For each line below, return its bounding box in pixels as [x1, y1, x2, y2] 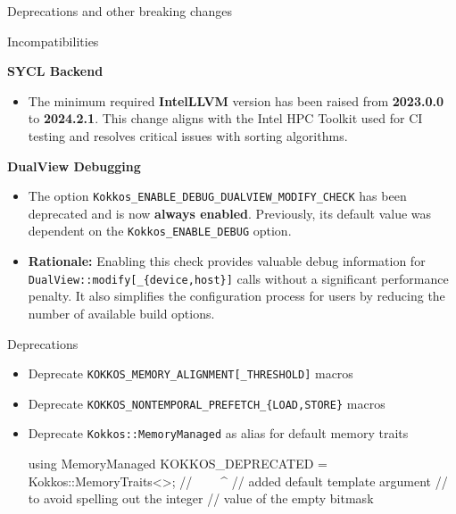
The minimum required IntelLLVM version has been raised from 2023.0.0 [28, 91, 444, 110]
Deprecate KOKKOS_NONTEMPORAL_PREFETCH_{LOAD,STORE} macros [28, 394, 386, 412]
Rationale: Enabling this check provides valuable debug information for [28, 252, 426, 270]
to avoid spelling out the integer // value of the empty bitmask [28, 489, 374, 508]
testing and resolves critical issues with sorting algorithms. [28, 126, 348, 145]
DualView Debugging [7, 156, 141, 175]
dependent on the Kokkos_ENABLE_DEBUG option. [28, 221, 292, 240]
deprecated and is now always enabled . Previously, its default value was [28, 203, 432, 222]
